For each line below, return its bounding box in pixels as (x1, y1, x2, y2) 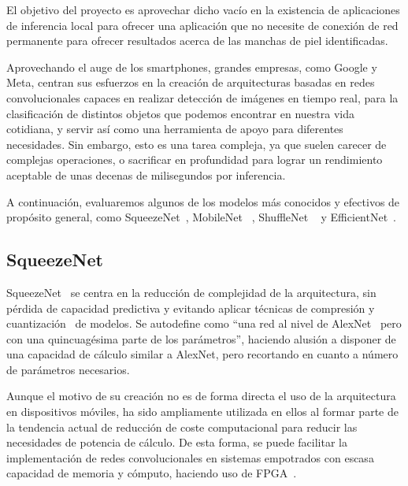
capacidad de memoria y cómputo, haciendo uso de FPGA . (6, 465, 297, 481)
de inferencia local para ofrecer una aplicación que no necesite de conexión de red (6, 17, 399, 33)
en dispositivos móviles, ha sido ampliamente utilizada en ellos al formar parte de (6, 403, 399, 420)
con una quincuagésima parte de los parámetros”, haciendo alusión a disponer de (6, 330, 396, 347)
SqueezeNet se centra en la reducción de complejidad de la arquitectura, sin (6, 284, 376, 300)
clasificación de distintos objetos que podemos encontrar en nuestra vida (6, 105, 354, 121)
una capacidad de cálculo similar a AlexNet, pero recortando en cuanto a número (6, 346, 399, 362)
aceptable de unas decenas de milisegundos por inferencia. (6, 166, 286, 183)
